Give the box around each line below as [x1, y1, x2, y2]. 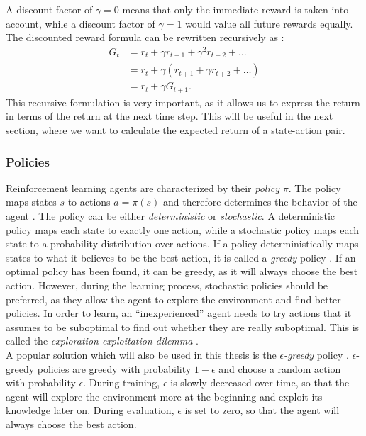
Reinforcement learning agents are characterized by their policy [6, 180, 279, 195]
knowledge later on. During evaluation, [6, 403, 174, 418]
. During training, [83, 375, 160, 390]
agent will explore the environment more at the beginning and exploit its [6, 389, 323, 403]
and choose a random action [218, 361, 341, 376]
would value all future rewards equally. [185, 16, 353, 30]
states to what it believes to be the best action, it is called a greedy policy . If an [6, 250, 356, 264]
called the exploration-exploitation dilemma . [6, 333, 199, 348]
